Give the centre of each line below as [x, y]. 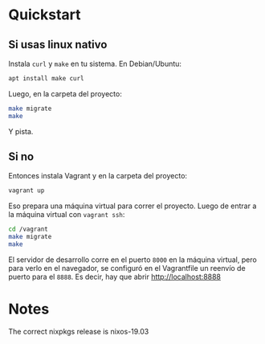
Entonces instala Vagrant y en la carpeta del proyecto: [98, 176]
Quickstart [45, 15]
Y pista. [21, 131]
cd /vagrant [28, 229]
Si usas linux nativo [58, 45]
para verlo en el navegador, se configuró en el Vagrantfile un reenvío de [127, 268]
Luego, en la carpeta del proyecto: [65, 93]
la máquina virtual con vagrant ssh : [67, 215]
